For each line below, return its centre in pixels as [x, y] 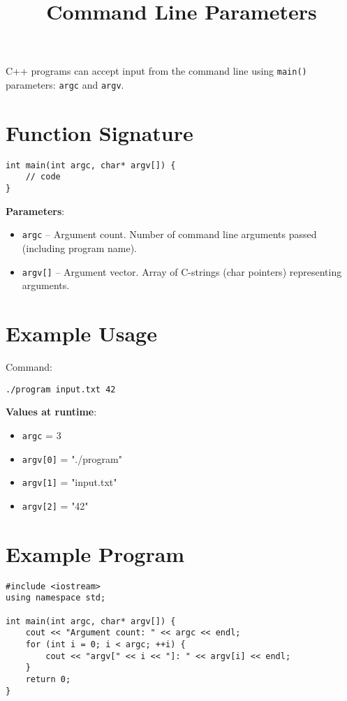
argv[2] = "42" [55, 505]
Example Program [95, 553]
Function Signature [99, 132]
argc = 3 [42, 435]
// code [43, 177]
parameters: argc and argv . [65, 85]
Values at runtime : [51, 412]
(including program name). [80, 248]
